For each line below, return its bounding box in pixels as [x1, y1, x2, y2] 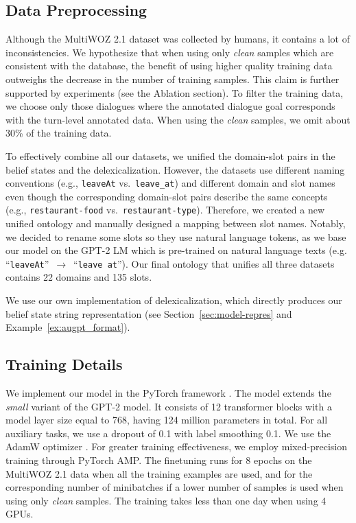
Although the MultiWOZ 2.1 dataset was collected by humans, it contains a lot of [5, 32, 350, 46]
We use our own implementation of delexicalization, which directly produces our [5, 293, 342, 307]
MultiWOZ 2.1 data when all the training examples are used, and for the [5, 466, 313, 480]
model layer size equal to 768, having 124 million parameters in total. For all [5, 412, 328, 427]
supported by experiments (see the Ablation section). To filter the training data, [5, 85, 344, 100]
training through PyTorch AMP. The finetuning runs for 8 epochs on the [5, 453, 312, 467]
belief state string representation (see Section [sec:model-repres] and [5, 306, 292, 321]
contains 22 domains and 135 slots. [5, 270, 152, 284]
